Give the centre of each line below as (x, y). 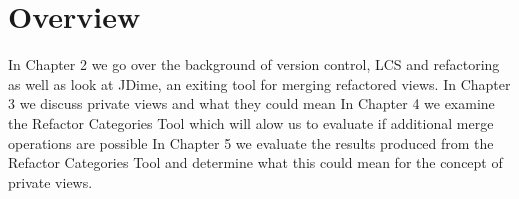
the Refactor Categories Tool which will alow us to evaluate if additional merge (251, 122)
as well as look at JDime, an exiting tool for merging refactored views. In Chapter (259, 83)
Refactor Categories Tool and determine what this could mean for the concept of (255, 162)
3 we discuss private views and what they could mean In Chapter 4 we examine (251, 103)
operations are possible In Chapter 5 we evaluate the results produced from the (251, 142)
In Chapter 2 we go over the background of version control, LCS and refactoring (254, 64)
